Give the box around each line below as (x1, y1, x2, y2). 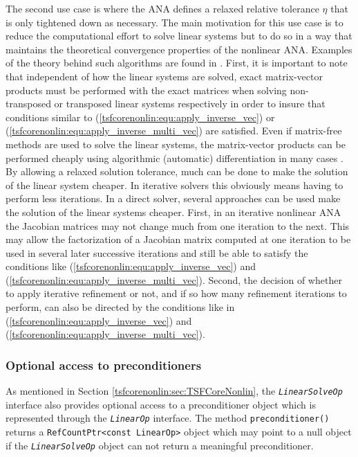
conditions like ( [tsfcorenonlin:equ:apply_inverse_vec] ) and (6, 259, 256, 274)
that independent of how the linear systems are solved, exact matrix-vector (6, 69, 323, 83)
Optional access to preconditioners (6, 356, 202, 373)
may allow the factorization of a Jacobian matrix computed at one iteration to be (6, 232, 351, 247)
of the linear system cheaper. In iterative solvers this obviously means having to (6, 177, 343, 192)
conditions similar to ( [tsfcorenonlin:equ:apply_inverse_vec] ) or (6, 109, 275, 124)
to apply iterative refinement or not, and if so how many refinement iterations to (6, 286, 347, 301)
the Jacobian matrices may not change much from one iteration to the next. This (6, 218, 350, 233)
